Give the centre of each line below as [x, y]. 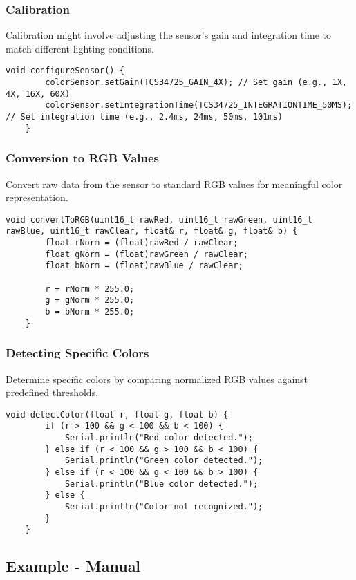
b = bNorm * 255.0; [90, 312]
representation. [37, 197]
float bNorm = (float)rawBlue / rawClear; [144, 266]
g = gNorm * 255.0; [90, 300]
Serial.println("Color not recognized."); [164, 506]
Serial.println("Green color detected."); [164, 461]
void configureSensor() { [65, 71]
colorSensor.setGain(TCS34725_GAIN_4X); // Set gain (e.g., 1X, [196, 83]
